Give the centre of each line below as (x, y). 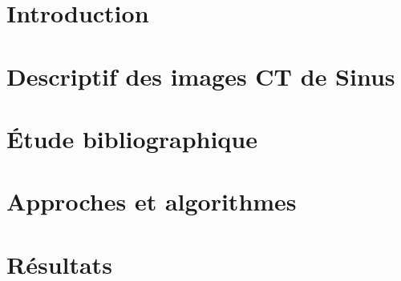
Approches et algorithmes (152, 201)
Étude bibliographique (132, 138)
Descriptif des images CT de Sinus (201, 76)
